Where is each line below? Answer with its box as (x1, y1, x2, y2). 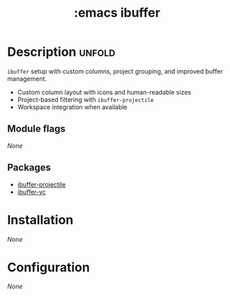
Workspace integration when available (17, 102, 128, 111)
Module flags (7, 123, 66, 135)
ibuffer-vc (17, 187, 47, 196)
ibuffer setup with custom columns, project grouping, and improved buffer (7, 67, 223, 75)
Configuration (7, 259, 91, 275)
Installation (7, 212, 74, 228)
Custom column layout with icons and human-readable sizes (17, 88, 192, 96)
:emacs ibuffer (74, 5, 160, 21)
